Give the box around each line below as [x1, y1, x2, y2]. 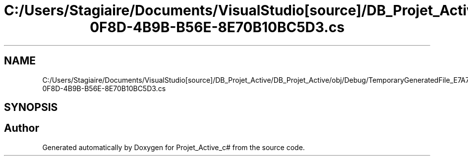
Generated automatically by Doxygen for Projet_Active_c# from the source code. [42, 143, 305, 152]
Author [4, 122, 39, 135]
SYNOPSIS [4, 101, 58, 114]
